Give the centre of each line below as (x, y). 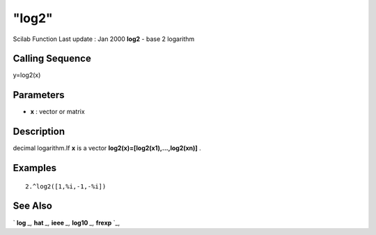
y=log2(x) (27, 75)
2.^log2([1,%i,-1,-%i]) (66, 186)
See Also (32, 206)
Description (39, 132)
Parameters (39, 95)
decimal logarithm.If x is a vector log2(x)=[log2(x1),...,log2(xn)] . (107, 148)
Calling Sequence (52, 59)
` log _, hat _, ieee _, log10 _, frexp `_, (66, 222)
